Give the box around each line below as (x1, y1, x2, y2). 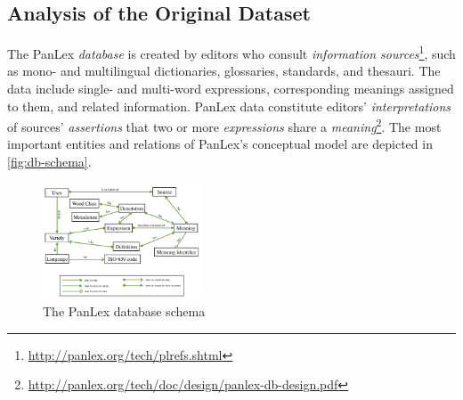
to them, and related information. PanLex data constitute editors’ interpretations (7, 96, 451, 115)
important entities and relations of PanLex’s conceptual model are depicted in (7, 135, 433, 153)
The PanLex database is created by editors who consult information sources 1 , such (7, 42, 456, 62)
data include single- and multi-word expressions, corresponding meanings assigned (7, 79, 454, 98)
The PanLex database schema (43, 301, 206, 320)
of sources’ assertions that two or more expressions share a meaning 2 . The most (7, 115, 442, 135)
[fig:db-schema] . (7, 152, 92, 171)
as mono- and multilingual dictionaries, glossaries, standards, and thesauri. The (7, 61, 441, 80)
